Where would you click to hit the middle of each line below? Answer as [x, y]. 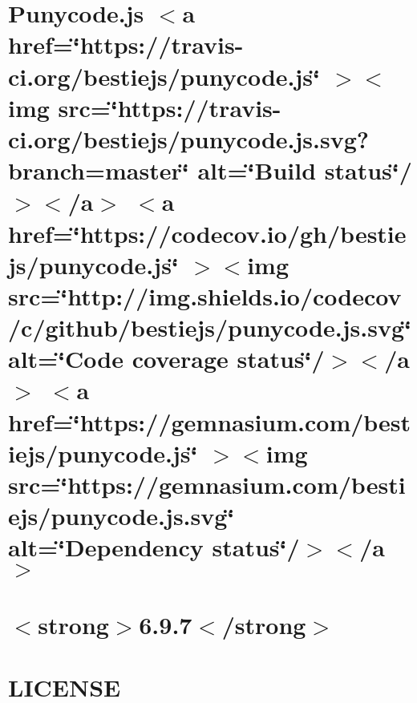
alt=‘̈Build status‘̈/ [305, 170]
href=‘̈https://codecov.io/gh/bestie [207, 233]
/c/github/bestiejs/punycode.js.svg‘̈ [210, 327]
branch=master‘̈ [99, 170]
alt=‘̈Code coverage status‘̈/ [166, 359]
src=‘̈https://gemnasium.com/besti [207, 484]
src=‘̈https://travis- [170, 107]
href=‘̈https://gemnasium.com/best [210, 421]
